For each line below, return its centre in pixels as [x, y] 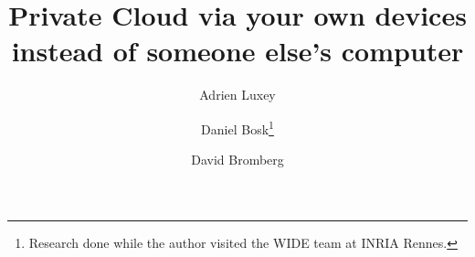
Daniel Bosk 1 [237, 127]
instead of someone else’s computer [237, 51]
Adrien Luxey [237, 95]
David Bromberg [237, 160]
